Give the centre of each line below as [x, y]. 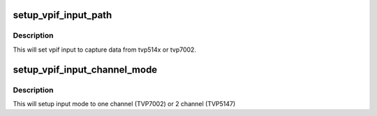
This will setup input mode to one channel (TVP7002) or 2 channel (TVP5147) [124, 103]
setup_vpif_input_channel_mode [85, 70]
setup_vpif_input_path [62, 15]
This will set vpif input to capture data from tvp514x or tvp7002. [105, 50]
